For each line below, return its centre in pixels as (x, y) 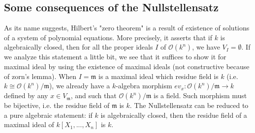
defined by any (26, 95)
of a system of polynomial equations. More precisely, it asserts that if (108, 37)
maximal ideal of (29, 124)
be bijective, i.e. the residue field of (57, 105)
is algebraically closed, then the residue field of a (174, 115)
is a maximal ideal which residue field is (159, 76)
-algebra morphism (144, 86)
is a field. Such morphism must (200, 95)
